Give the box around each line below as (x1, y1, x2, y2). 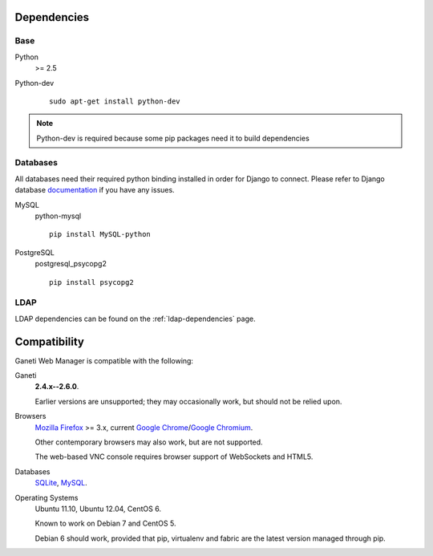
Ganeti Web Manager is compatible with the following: (14, 355, 194, 365)
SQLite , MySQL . (34, 478, 87, 488)
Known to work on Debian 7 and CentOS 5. (34, 518, 176, 529)
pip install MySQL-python (49, 229, 152, 239)
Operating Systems (14, 493, 79, 502)
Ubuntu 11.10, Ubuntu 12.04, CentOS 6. (34, 504, 162, 513)
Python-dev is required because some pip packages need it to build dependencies (36, 133, 310, 143)
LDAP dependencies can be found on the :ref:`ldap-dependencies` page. (14, 314, 256, 323)
